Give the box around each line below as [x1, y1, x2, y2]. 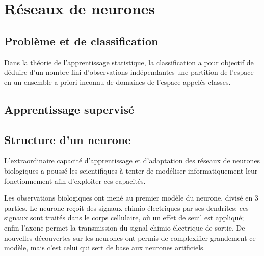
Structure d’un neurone [4, 131, 131, 147]
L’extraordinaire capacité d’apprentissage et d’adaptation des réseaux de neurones [4, 155, 260, 166]
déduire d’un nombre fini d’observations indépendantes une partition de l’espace [4, 67, 254, 77]
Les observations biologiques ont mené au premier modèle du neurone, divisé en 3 [4, 192, 258, 203]
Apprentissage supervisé [4, 101, 135, 117]
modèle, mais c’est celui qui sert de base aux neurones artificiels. [4, 242, 205, 253]
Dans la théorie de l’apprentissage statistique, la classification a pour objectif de [4, 56, 254, 67]
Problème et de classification [4, 33, 159, 48]
